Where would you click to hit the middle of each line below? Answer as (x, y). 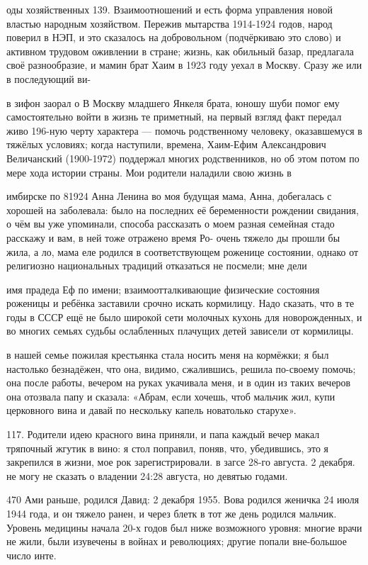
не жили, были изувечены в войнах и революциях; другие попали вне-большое (177, 541)
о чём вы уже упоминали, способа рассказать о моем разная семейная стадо (171, 224)
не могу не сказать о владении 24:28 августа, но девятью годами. (147, 475)
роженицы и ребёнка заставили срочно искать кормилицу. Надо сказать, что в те (180, 303)
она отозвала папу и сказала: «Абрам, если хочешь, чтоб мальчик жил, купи (171, 396)
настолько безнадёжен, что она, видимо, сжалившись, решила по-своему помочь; (181, 368)
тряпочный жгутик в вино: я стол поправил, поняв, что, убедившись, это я (168, 448)
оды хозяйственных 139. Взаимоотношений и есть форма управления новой (169, 9)
